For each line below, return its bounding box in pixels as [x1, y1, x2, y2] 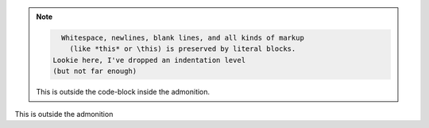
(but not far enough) [52, 67, 137, 76]
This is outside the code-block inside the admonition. [36, 87, 211, 97]
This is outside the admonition [14, 109, 114, 118]
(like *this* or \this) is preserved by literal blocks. [69, 45, 296, 53]
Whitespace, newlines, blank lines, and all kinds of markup [60, 33, 305, 42]
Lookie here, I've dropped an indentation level [52, 56, 246, 64]
